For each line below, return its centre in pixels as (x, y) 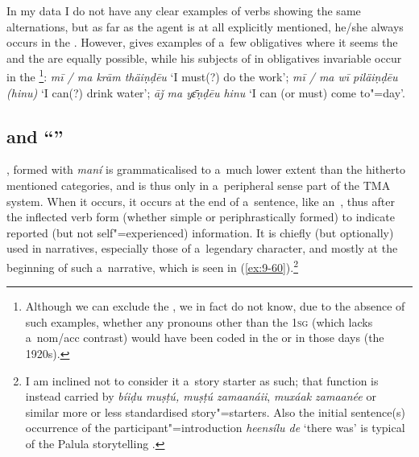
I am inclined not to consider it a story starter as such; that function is (202, 380)
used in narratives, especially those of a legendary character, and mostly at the (202, 248)
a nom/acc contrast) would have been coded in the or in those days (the (205, 338)
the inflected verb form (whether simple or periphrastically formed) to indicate (201, 217)
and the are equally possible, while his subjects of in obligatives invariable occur (204, 58)
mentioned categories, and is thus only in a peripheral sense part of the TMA (199, 185)
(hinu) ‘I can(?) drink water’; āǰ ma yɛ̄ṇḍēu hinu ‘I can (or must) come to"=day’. (206, 92)
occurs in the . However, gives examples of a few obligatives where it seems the (202, 42)
